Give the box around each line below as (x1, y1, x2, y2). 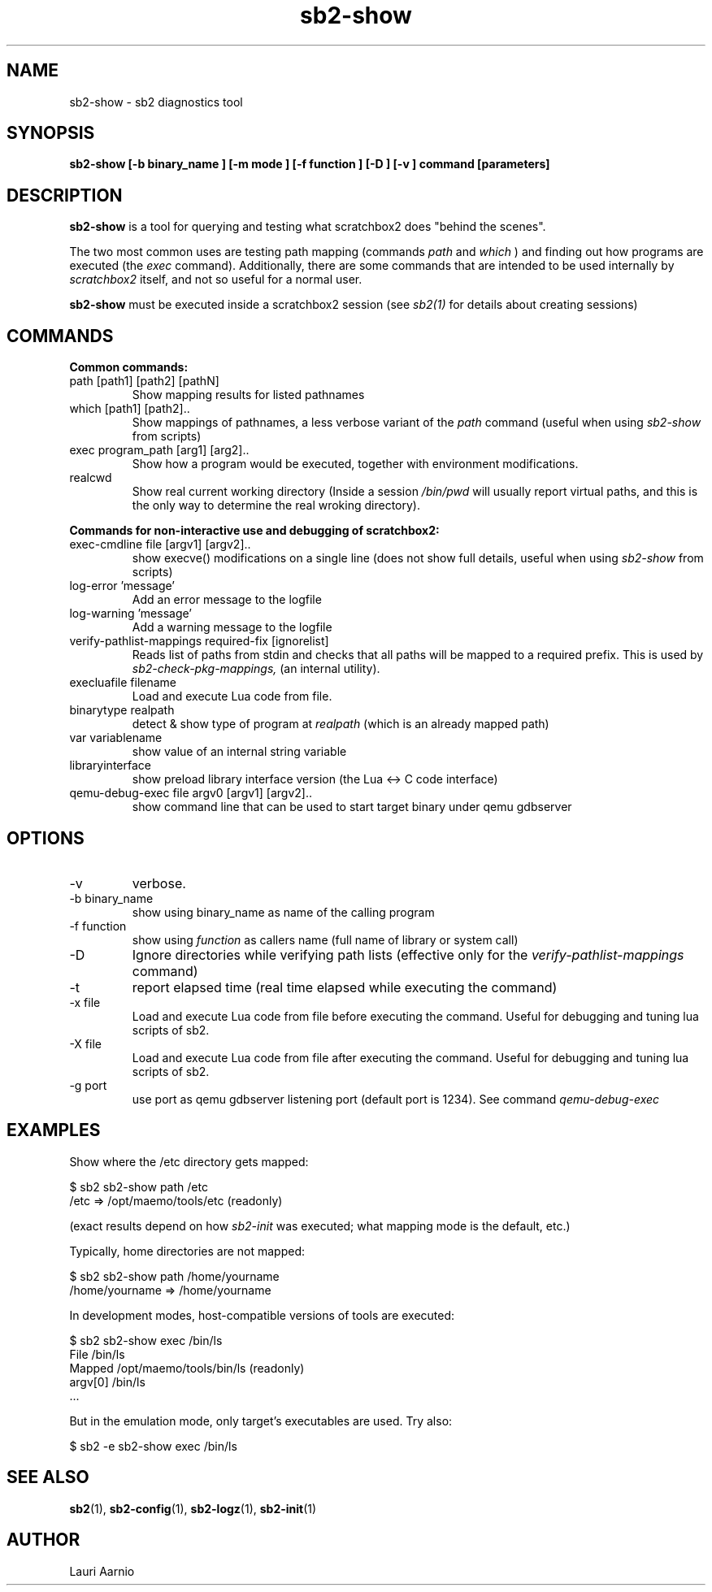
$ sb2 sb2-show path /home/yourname (69, 1269, 280, 1283)
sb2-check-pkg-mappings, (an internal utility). (132, 662, 380, 676)
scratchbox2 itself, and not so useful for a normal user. (69, 272, 363, 287)
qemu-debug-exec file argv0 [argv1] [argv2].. (69, 786, 312, 800)
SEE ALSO (7, 1467, 89, 1488)
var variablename (69, 731, 163, 745)
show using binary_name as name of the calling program (132, 904, 435, 919)
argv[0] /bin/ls (69, 1374, 145, 1389)
